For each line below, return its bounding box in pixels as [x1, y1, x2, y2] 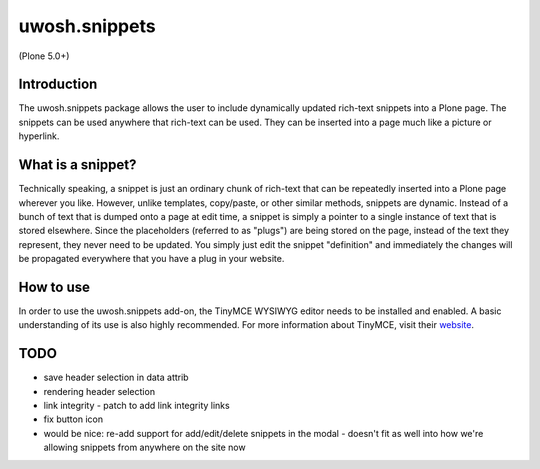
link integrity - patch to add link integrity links [43, 400, 230, 412]
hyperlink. [18, 130, 60, 142]
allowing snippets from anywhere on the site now [43, 441, 246, 454]
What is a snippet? [18, 156, 137, 174]
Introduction [18, 76, 98, 93]
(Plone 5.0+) [18, 50, 70, 62]
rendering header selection [43, 385, 155, 397]
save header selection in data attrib [43, 371, 189, 384]
